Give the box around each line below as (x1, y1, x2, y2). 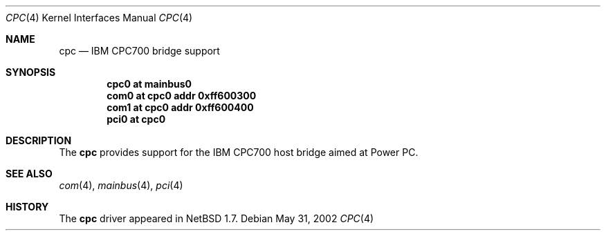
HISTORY (6, 201, 49, 213)
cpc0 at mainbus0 (107, 78, 192, 90)
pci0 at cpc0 (107, 113, 166, 125)
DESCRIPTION (6, 135, 72, 146)
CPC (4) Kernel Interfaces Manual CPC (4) (6, 12, 193, 23)
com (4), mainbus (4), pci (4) (59, 179, 183, 191)
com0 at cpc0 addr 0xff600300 (107, 90, 257, 101)
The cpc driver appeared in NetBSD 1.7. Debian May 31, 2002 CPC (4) (59, 213, 374, 224)
